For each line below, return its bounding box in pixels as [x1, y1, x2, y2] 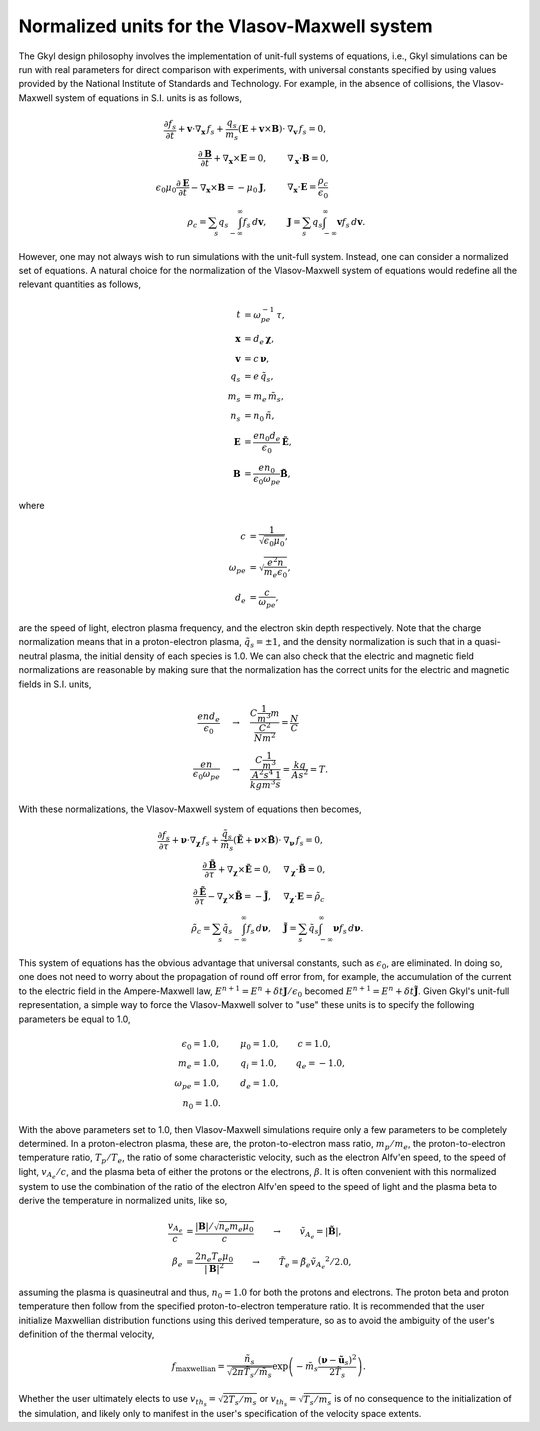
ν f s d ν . [332, 923, 364, 936]
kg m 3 [250, 778, 276, 790]
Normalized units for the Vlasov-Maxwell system [18, 15, 433, 37]
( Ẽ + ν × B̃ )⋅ [233, 834, 282, 845]
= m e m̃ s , [243, 390, 284, 404]
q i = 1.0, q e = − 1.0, [240, 1058, 345, 1072]
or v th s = [259, 1393, 297, 1409]
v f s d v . [336, 216, 366, 230]
